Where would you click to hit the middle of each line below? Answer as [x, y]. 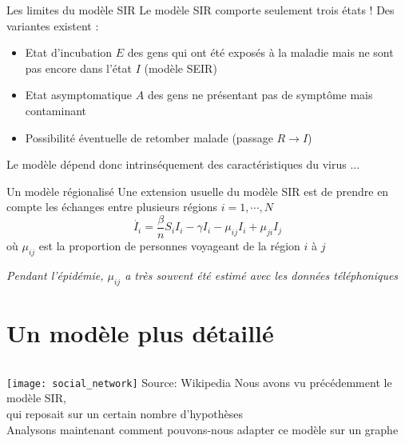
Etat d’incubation [69, 52]
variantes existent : [53, 25]
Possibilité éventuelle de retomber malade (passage [149, 137]
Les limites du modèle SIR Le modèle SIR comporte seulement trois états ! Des [201, 10]
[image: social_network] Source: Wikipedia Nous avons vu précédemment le [199, 382]
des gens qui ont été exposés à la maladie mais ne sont [260, 52]
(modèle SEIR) [181, 68]
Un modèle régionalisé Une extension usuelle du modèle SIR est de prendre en [198, 191]
